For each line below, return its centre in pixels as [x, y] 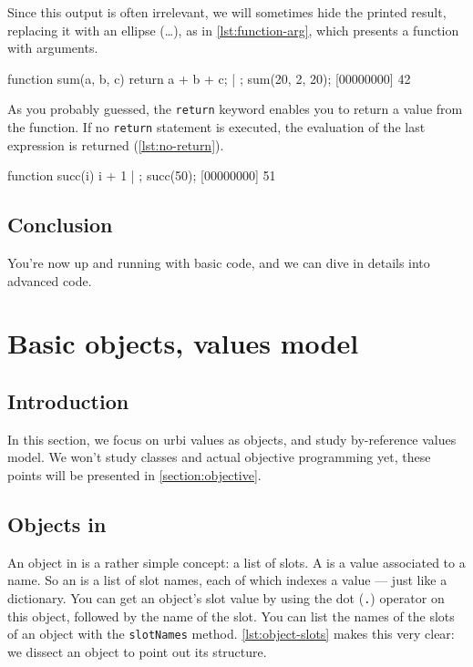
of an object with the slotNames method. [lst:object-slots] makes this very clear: [231, 634]
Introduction [68, 401]
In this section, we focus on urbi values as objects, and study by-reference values [232, 439]
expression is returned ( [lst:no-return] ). [116, 144]
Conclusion [60, 225]
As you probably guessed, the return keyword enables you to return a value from [235, 109]
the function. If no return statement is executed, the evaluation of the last [216, 127]
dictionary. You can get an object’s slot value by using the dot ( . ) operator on [226, 598]
